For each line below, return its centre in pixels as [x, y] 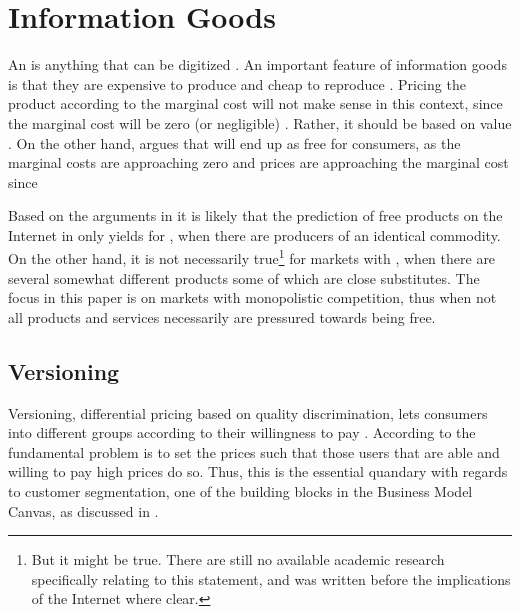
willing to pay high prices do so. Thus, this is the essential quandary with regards [258, 471]
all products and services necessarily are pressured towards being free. [222, 316]
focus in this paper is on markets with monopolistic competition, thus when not [252, 297]
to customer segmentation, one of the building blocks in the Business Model [240, 491]
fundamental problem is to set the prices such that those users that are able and [254, 451]
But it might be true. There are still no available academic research [238, 559]
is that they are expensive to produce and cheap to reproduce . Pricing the [237, 83]
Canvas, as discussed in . [83, 510]
